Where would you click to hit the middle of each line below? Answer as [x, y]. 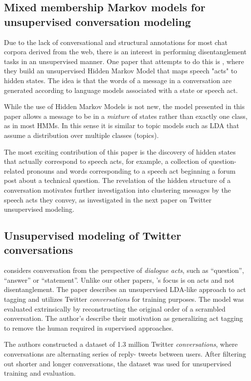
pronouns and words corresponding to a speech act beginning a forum [131, 170]
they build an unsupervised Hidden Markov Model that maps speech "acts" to [121, 71]
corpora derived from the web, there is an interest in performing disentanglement [125, 52]
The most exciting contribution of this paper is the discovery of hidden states [120, 151]
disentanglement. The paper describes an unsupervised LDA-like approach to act [125, 289]
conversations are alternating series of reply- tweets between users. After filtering [125, 354]
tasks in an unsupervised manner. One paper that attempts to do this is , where [124, 61]
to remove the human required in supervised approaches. [89, 327]
